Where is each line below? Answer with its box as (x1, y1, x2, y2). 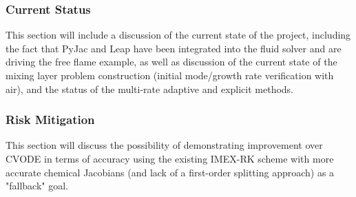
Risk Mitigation (6, 111, 95, 128)
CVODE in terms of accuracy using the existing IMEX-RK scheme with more (6, 152, 334, 165)
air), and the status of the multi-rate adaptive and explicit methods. (6, 81, 293, 96)
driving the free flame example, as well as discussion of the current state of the (6, 54, 337, 69)
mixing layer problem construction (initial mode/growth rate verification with (6, 68, 334, 82)
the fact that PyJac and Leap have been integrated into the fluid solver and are (6, 41, 342, 55)
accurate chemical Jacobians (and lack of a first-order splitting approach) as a (6, 165, 335, 179)
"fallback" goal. (6, 178, 68, 193)
